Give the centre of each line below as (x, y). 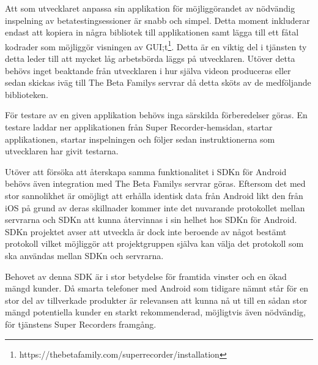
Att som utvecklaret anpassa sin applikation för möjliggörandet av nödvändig (150, 8)
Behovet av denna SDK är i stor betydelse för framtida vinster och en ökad (146, 276)
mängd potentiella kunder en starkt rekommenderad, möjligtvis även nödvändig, (155, 312)
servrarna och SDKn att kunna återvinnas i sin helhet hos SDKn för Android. (151, 220)
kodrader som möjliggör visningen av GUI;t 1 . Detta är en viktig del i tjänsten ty (156, 45)
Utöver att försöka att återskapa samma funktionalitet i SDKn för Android (146, 171)
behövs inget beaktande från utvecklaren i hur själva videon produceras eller (148, 70)
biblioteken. (27, 94)
